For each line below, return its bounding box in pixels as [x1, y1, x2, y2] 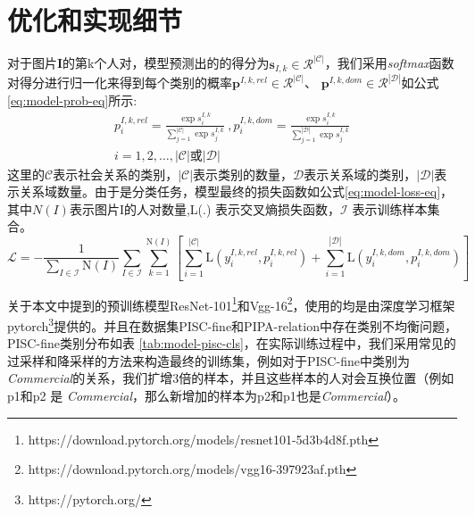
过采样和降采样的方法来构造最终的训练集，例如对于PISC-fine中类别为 [7, 351, 410, 370]
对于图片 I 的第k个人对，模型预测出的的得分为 [7, 54, 270, 72]
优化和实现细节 [7, 2, 183, 38]
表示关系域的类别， [304, 164, 417, 183]
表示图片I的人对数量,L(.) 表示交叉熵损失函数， [69, 199, 341, 218]
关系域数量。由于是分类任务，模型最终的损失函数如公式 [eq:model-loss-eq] [19, 182, 441, 201]
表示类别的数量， [193, 164, 294, 183]
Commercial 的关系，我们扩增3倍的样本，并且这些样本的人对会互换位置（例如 [7, 369, 454, 387]
